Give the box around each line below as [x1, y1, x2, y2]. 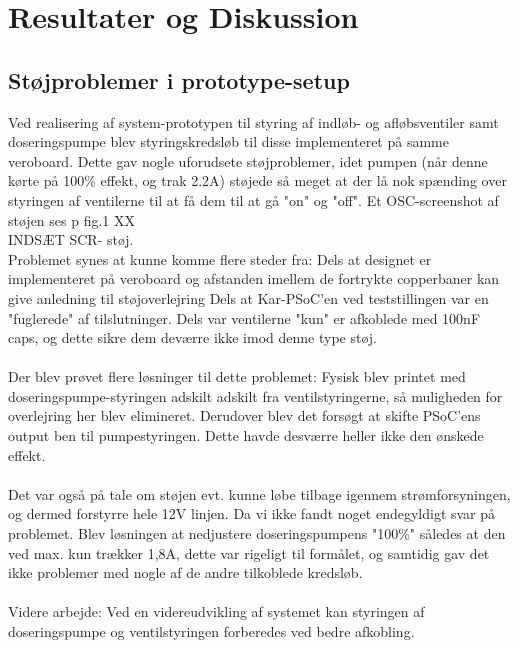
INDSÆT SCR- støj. [8, 229, 134, 250]
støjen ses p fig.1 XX [8, 209, 135, 230]
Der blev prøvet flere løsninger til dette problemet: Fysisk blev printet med [8, 366, 466, 387]
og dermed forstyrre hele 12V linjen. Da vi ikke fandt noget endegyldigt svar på [8, 503, 496, 524]
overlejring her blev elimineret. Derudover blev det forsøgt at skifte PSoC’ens [8, 405, 481, 426]
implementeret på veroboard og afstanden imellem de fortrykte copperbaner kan [8, 268, 500, 289]
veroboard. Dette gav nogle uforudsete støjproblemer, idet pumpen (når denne [8, 150, 488, 171]
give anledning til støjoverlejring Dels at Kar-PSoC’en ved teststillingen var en [8, 287, 489, 308]
